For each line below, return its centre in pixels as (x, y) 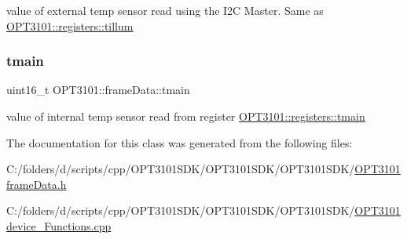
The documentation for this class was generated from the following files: (180, 142)
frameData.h (37, 184)
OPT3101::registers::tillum (70, 25)
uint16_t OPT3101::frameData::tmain (98, 90)
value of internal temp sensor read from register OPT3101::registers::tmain (186, 116)
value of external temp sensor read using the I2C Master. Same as (165, 10)
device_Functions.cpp (59, 225)
